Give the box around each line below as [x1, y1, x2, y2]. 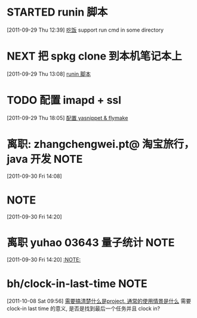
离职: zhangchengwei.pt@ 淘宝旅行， [7, 138, 195, 151]
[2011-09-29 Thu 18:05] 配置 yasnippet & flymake [7, 114, 128, 121]
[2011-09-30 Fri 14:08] [7, 172, 62, 180]
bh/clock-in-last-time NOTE [7, 277, 148, 290]
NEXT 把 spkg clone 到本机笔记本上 [7, 50, 183, 63]
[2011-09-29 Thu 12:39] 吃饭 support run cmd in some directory [7, 26, 164, 33]
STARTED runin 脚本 [7, 5, 108, 19]
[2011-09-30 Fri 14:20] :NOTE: [7, 256, 81, 263]
